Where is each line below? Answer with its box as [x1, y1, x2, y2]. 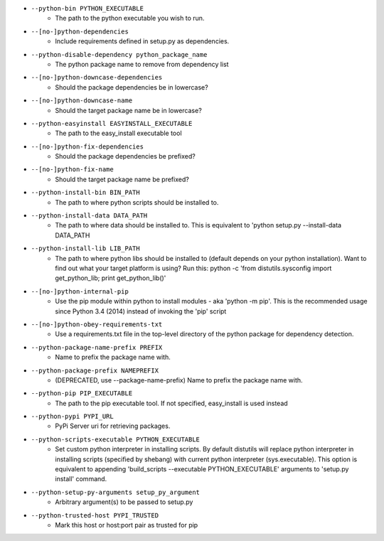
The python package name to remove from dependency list [55, 60, 229, 68]
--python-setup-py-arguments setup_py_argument [31, 488, 201, 496]
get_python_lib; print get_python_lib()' [55, 274, 166, 282]
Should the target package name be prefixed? [55, 175, 190, 183]
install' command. [55, 475, 107, 483]
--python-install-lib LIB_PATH [31, 245, 140, 252]
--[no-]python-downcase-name [31, 97, 133, 105]
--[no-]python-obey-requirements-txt [31, 320, 163, 328]
